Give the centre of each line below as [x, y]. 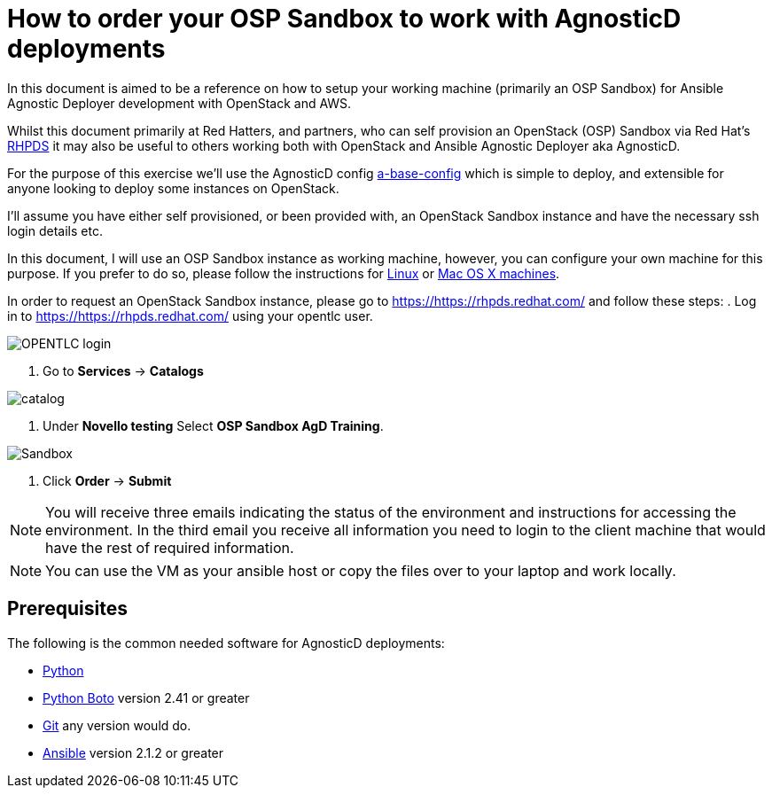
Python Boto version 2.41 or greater [146, 698]
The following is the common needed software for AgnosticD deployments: [226, 643]
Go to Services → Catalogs [123, 370]
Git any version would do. [117, 725]
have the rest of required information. [170, 547]
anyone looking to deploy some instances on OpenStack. [173, 188]
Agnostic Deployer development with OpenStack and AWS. [179, 103]
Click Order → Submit [107, 480]
